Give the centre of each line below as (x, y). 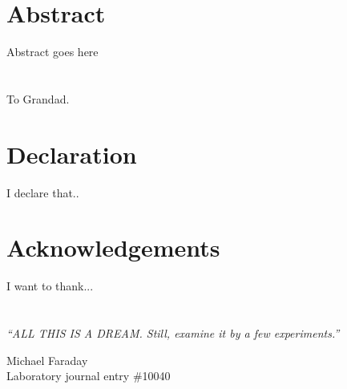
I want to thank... (50, 286)
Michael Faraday (47, 360)
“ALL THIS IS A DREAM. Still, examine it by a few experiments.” (173, 333)
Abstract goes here (52, 52)
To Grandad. (38, 98)
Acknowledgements (113, 247)
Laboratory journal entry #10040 (89, 376)
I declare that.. (43, 192)
